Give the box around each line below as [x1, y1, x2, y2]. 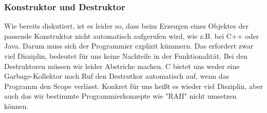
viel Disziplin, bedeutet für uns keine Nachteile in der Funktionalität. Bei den [4, 51, 248, 61]
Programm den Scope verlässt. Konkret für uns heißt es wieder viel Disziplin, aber [4, 80, 263, 91]
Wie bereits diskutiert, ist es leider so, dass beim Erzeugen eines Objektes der [4, 20, 249, 31]
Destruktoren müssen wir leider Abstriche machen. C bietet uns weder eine [4, 60, 240, 71]
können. [4, 100, 29, 111]
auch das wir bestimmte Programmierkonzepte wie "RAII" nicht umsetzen [4, 91, 237, 101]
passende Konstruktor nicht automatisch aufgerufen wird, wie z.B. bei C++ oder [4, 30, 259, 41]
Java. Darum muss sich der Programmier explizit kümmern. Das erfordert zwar [4, 40, 254, 51]
